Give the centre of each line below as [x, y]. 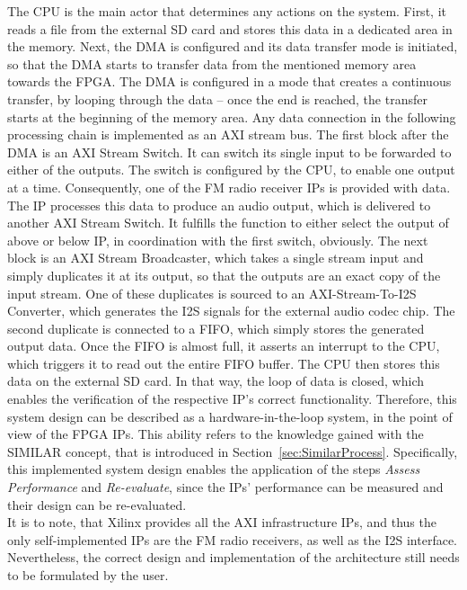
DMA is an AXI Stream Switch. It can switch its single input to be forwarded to [229, 152]
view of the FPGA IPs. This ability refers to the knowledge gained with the [216, 434]
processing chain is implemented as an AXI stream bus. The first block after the [228, 134]
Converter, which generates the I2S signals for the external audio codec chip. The [231, 311]
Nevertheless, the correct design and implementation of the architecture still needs [233, 557]
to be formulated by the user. [88, 575]
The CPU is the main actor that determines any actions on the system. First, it [227, 11]
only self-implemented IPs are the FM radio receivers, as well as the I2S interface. [233, 539]
